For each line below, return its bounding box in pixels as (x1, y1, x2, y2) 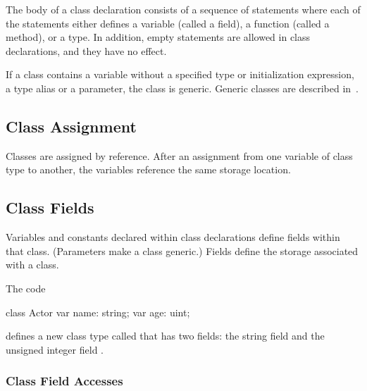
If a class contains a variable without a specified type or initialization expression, (6, 67, 354, 82)
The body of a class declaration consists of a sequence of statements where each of (6, 2, 361, 16)
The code (6, 280, 46, 295)
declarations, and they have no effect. (6, 43, 167, 58)
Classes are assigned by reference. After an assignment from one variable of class (6, 148, 353, 163)
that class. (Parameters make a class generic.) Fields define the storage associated (6, 243, 359, 258)
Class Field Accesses (6, 372, 123, 390)
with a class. (6, 257, 59, 272)
